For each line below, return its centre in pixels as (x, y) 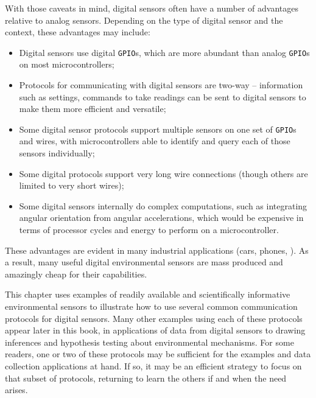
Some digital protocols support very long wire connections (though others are (163, 173)
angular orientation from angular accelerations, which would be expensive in (161, 218)
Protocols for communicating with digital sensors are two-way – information (161, 85)
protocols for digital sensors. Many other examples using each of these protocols (154, 318)
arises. (16, 390)
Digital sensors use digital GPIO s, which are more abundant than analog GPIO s (164, 52)
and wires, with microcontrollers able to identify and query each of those (155, 141)
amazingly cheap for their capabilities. (76, 274)
